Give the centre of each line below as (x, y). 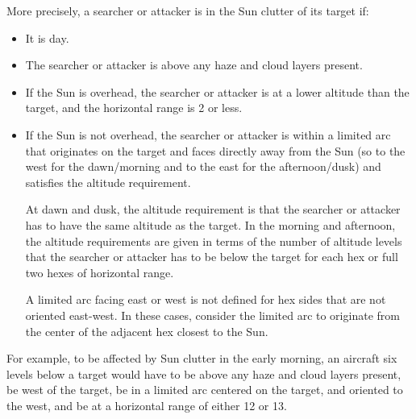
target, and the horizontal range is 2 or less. (134, 108)
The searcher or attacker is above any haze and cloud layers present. (194, 65)
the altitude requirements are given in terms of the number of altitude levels (214, 241)
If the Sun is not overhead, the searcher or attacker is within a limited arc (208, 134)
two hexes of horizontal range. (100, 272)
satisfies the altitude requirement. (108, 182)
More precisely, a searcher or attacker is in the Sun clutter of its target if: (188, 10)
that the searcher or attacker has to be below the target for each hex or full (212, 257)
